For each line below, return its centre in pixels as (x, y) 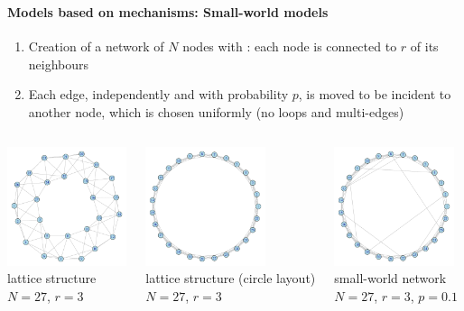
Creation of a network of (96, 46)
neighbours (59, 64)
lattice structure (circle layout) (231, 278)
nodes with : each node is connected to (290, 46)
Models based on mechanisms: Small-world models (168, 11)
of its (424, 46)
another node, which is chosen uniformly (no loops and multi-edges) (216, 111)
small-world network (390, 278)
